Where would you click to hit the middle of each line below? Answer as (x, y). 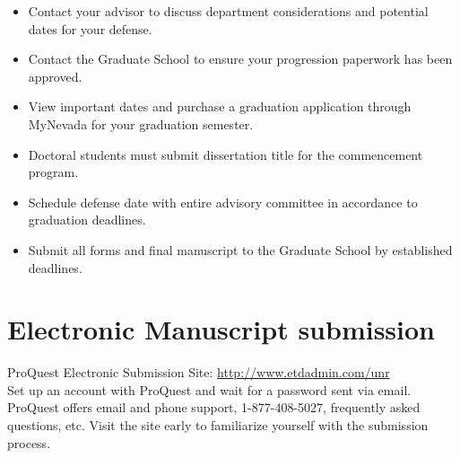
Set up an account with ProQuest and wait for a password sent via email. (209, 389)
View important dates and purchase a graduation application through (220, 106)
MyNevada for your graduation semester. (141, 123)
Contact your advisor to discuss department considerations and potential (228, 11)
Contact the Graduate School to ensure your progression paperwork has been (240, 59)
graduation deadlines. (87, 220)
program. (53, 172)
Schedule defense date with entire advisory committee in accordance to (223, 202)
